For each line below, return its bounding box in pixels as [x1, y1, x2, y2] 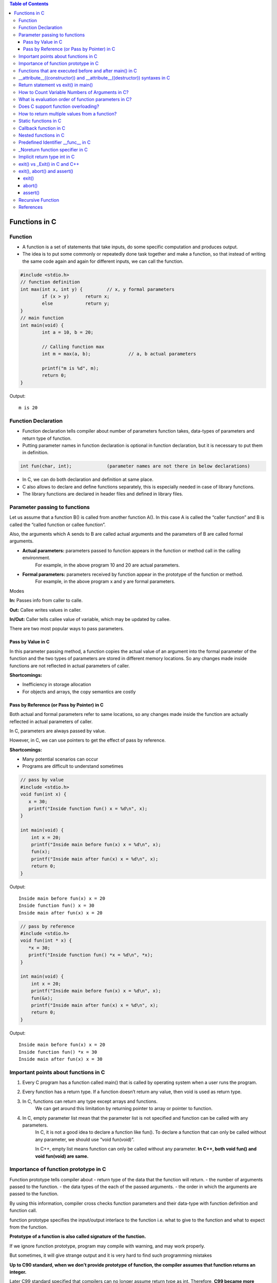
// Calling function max [42, 344, 105, 349]
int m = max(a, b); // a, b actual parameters [42, 351, 196, 357]
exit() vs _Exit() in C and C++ [18, 161, 80, 167]
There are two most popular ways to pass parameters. [9, 626, 124, 632]
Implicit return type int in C [18, 154, 75, 160]
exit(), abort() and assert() [18, 168, 74, 174]
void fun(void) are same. [35, 1153, 89, 1159]
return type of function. [22, 435, 72, 441]
